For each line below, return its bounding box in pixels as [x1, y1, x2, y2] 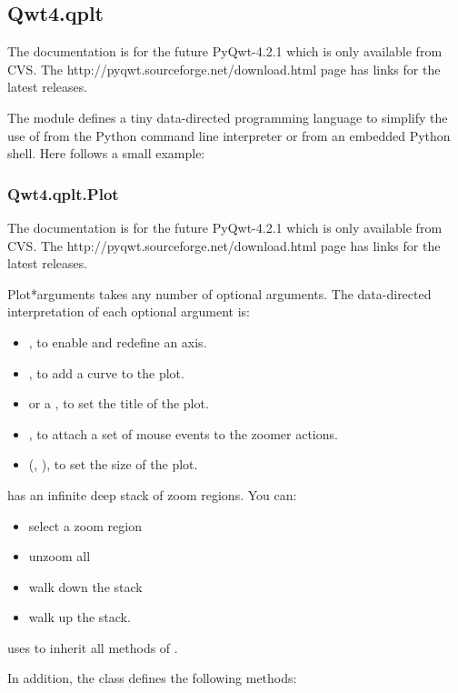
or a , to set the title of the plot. [28, 394, 209, 413]
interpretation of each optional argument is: [7, 302, 250, 321]
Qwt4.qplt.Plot [7, 182, 119, 205]
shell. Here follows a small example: [7, 144, 205, 163]
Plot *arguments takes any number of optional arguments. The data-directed [7, 284, 432, 303]
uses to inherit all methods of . [7, 638, 178, 657]
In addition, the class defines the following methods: [7, 668, 297, 688]
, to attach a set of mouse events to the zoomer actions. [28, 424, 338, 443]
